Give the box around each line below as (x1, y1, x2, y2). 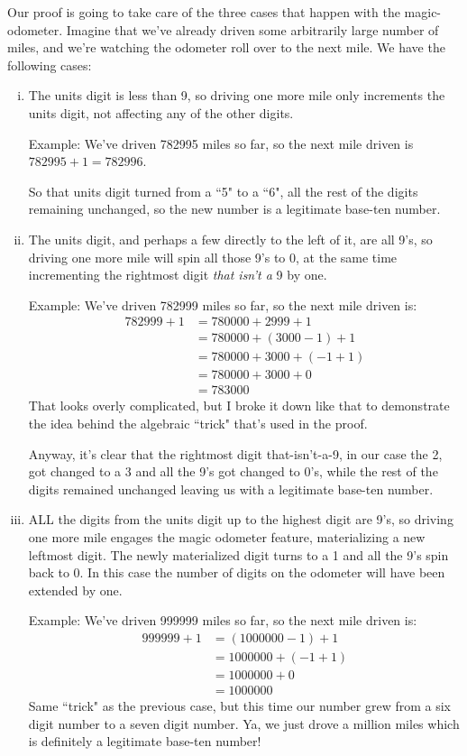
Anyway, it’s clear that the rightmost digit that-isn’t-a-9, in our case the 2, (28, 444, 443, 463)
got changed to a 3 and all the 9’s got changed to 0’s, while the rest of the (28, 462, 438, 481)
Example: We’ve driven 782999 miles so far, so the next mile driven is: (28, 295, 417, 314)
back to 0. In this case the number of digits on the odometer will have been (28, 563, 445, 582)
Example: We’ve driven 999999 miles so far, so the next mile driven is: (28, 611, 417, 630)
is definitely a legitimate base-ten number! (28, 732, 261, 751)
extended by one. (28, 580, 123, 599)
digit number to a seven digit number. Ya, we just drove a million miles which (28, 714, 460, 733)
